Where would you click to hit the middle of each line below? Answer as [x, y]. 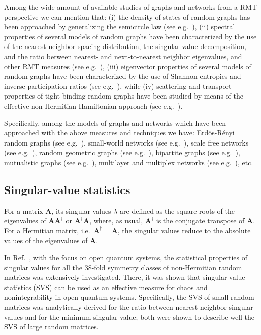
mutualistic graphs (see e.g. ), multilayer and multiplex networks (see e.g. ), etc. [129, 162]
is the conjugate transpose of [200, 221]
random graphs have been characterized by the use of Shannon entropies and [123, 76]
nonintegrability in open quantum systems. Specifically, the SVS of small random [129, 297]
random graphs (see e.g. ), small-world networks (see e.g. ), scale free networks [126, 142]
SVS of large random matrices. [51, 327]
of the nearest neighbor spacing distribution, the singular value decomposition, [125, 46]
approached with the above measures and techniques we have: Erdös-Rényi [119, 133]
